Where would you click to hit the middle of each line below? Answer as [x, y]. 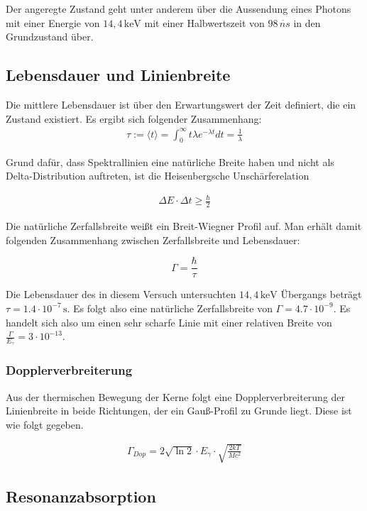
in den [307, 22]
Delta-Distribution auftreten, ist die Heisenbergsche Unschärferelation [158, 176]
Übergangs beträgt [321, 294]
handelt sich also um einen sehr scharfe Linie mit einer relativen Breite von [169, 322]
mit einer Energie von [53, 22]
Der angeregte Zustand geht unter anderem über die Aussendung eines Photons [179, 9]
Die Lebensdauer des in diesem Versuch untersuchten [121, 294]
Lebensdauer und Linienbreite [118, 75]
